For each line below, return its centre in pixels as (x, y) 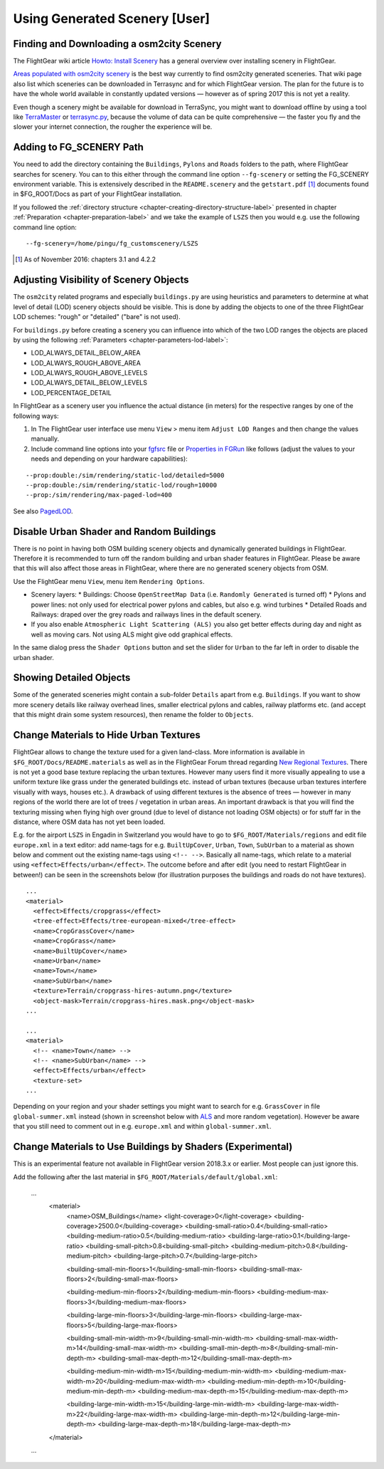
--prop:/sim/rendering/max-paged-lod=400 (99, 495)
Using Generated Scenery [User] (111, 19)
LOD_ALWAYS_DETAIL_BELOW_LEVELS (89, 383)
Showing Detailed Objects (72, 678)
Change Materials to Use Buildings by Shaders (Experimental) (153, 1147)
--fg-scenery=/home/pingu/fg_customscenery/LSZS (112, 244)
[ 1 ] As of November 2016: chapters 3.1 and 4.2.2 (86, 259)
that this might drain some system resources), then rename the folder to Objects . (133, 715)
